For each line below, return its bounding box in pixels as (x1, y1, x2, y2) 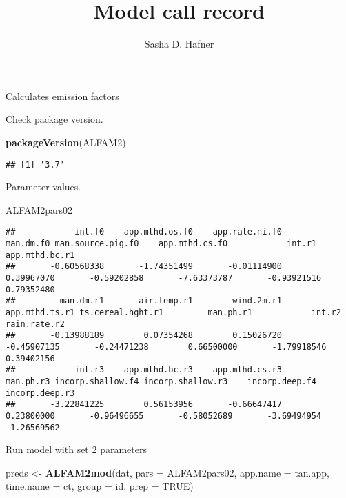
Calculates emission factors (6, 88, 119, 103)
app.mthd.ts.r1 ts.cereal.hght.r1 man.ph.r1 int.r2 (6, 307, 341, 317)
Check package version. (6, 112, 103, 126)
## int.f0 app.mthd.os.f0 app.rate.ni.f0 (6, 227, 282, 237)
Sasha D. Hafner (144, 37, 214, 51)
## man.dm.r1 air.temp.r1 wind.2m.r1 (6, 296, 282, 306)
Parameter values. (6, 179, 81, 194)
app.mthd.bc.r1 (6, 250, 75, 260)
